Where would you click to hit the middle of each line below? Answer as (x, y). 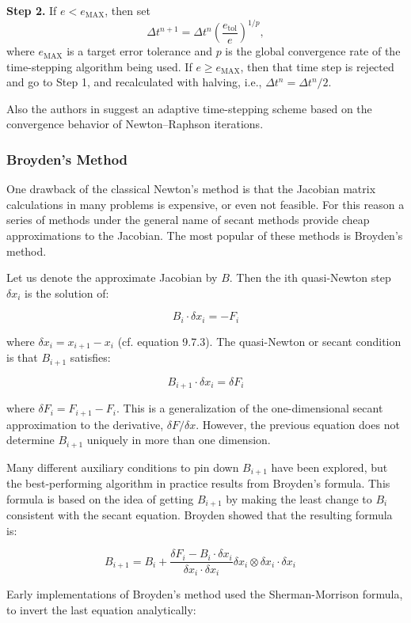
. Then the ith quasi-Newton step (310, 277)
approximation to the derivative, (85, 424)
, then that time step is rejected (317, 66)
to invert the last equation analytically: (101, 609)
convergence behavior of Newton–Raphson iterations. (135, 124)
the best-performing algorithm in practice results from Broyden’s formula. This (198, 483)
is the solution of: (67, 293)
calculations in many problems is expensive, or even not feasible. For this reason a (205, 204)
